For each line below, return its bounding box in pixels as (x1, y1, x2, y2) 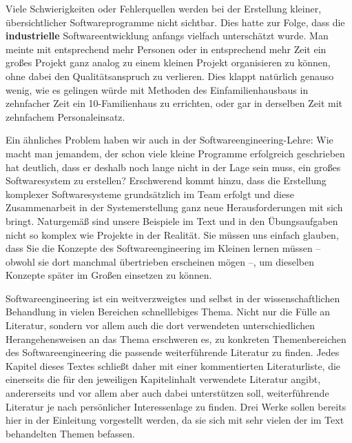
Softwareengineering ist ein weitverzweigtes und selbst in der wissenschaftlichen (6, 291, 340, 305)
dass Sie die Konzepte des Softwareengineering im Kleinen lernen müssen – (6, 241, 321, 255)
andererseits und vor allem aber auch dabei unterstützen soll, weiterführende (6, 386, 329, 400)
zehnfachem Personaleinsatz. (6, 109, 125, 124)
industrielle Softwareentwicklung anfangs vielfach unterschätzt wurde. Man (6, 28, 329, 43)
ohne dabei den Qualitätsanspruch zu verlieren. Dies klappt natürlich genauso (6, 68, 334, 83)
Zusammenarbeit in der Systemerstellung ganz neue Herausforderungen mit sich (6, 200, 343, 215)
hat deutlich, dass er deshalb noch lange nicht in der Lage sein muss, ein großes (6, 159, 341, 174)
